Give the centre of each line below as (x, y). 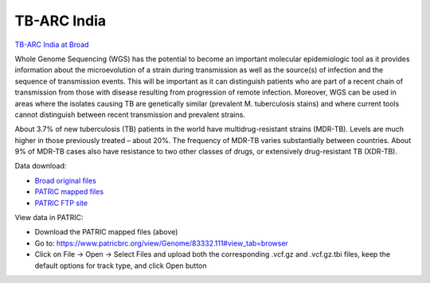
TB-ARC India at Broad (52, 45)
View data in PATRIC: (49, 218)
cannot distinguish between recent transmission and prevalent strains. (130, 114)
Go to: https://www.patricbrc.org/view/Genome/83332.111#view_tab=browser (161, 243)
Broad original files (66, 180)
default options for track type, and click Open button (121, 266)
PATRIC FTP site (61, 203)
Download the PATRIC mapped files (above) (106, 232)
